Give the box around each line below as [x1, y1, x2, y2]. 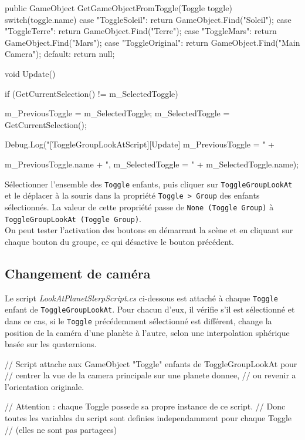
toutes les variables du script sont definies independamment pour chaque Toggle [5, 412, 292, 424]
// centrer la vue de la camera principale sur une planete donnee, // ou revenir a [5, 369, 296, 381]
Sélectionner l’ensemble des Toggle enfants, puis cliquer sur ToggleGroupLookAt [5, 177, 293, 190]
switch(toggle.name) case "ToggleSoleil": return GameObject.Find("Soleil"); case [5, 13, 292, 25]
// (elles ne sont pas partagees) [5, 423, 117, 435]
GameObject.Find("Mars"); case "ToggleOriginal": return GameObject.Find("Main [5, 36, 300, 48]
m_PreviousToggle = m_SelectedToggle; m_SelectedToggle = [5, 107, 230, 119]
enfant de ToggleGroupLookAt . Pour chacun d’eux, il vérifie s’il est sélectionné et [5, 303, 295, 315]
